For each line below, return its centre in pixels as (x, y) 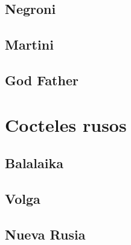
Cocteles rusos (66, 124)
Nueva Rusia (45, 234)
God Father (42, 80)
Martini (29, 44)
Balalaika (34, 163)
